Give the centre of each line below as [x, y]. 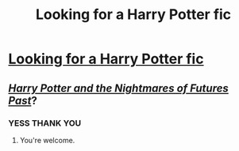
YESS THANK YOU [45, 123]
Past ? [23, 100]
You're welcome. [47, 140]
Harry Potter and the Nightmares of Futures [118, 88]
